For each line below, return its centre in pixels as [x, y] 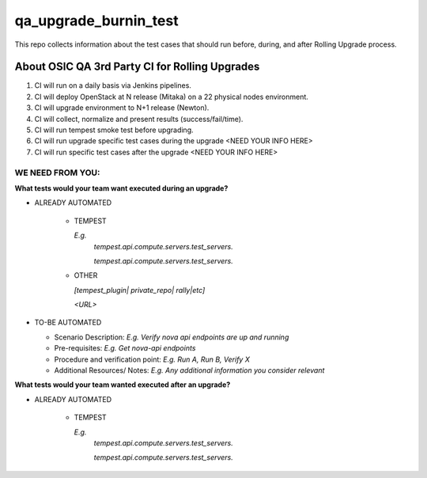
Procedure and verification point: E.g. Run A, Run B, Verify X [152, 359]
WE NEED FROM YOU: [57, 173]
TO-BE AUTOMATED [68, 322]
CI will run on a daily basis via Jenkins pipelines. [113, 85]
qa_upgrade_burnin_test [96, 21]
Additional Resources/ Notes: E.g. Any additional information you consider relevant [189, 370]
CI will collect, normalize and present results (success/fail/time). [139, 119]
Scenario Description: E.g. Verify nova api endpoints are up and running [172, 337]
